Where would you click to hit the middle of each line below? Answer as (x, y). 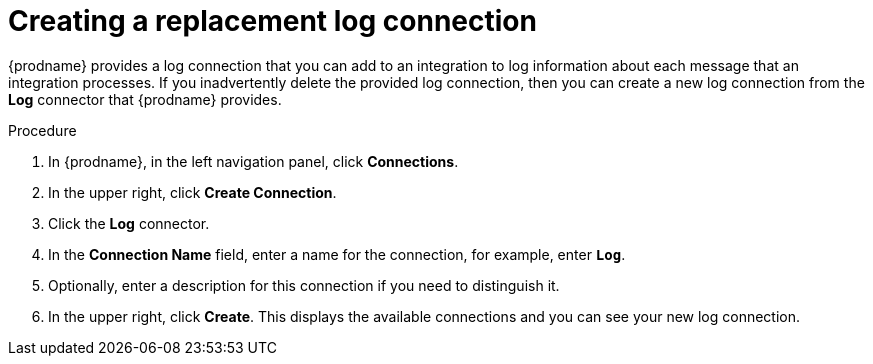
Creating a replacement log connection (272, 21)
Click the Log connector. (129, 223)
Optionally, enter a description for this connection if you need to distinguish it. (304, 285)
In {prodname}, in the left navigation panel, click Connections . (253, 161)
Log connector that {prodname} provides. (145, 99)
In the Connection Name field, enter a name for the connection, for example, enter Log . (337, 254)
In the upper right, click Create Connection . (192, 192)
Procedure (42, 130)
